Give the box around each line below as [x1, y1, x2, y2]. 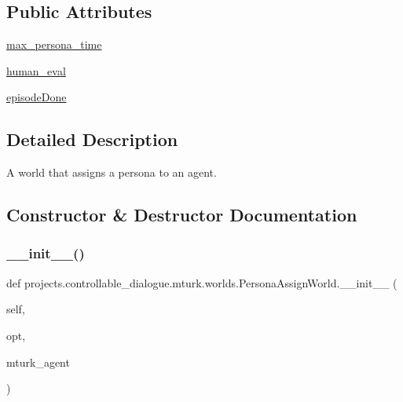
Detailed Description [6, 127, 178, 152]
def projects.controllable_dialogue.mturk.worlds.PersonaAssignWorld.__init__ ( [6, 274, 398, 291]
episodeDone [6, 89, 67, 105]
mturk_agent [6, 353, 70, 370]
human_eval [6, 62, 66, 79]
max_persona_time [6, 36, 102, 53]
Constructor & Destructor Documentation [6, 203, 357, 227]
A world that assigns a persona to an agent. [6, 164, 217, 181]
